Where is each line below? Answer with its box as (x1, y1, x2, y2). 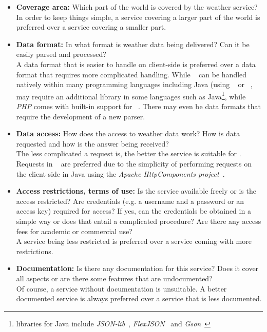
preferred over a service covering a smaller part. (16, 22, 166, 32)
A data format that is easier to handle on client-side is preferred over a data (16, 58, 256, 69)
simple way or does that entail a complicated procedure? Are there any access (16, 215, 261, 226)
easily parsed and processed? (16, 49, 106, 59)
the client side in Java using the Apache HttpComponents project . (16, 168, 225, 179)
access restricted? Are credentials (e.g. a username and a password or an (16, 195, 244, 206)
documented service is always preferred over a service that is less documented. (16, 293, 262, 304)
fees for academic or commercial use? (16, 225, 132, 236)
